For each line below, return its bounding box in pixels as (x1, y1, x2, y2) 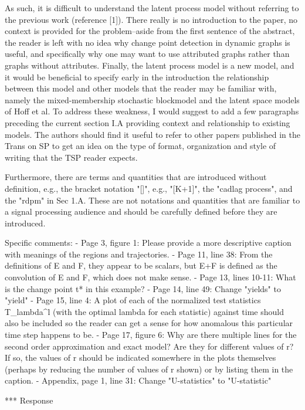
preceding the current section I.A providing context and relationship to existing (5, 116, 290, 128)
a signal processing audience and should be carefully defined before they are (5, 205, 277, 218)
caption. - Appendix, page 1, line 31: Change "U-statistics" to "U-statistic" (5, 374, 272, 387)
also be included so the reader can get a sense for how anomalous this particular (5, 317, 293, 329)
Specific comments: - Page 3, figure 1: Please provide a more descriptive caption (5, 236, 292, 249)
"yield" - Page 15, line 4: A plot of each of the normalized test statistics (5, 294, 261, 306)
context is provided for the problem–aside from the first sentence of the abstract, (5, 25, 295, 37)
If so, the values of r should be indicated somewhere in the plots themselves (5, 351, 276, 364)
